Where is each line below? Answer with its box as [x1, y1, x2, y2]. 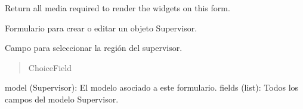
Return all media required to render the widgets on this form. [5, 2, 230, 14]
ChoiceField [28, 61, 72, 73]
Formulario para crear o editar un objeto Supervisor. [5, 21, 197, 34]
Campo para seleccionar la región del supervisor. [5, 41, 183, 54]
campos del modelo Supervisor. [5, 92, 119, 105]
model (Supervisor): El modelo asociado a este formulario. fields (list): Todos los [5, 81, 299, 94]
